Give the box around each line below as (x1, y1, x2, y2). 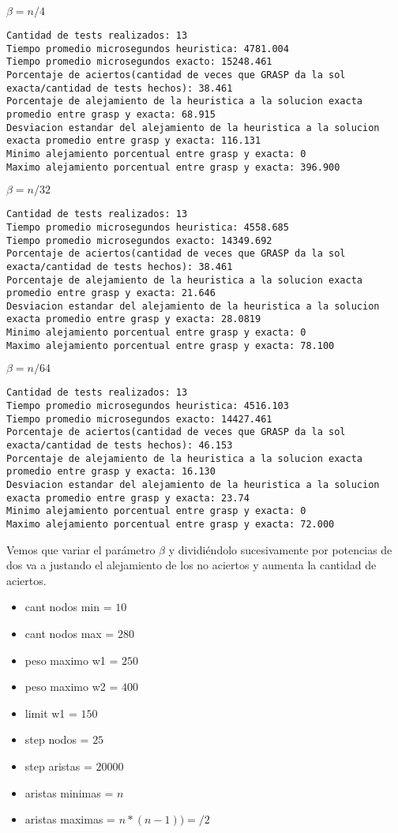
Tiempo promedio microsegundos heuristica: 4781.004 (6, 43, 289, 54)
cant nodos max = (24, 625, 115, 642)
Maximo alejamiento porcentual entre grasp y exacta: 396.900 (6, 161, 340, 173)
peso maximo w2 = (24, 678, 118, 695)
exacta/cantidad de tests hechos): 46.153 (6, 440, 233, 452)
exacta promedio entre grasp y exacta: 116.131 (6, 135, 261, 147)
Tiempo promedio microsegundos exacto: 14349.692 (6, 235, 272, 246)
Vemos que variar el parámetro (6, 541, 156, 557)
